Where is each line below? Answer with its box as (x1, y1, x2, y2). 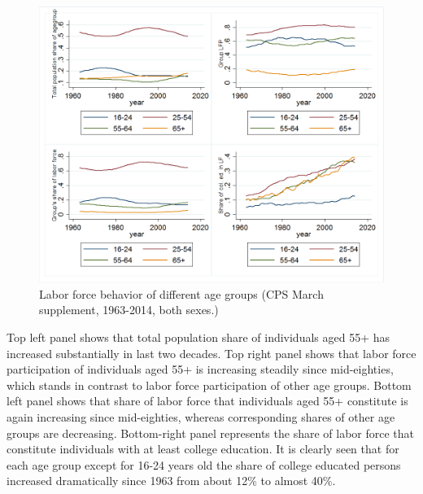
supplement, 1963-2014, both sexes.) (39, 301, 219, 318)
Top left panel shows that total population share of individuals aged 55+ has (7, 328, 390, 345)
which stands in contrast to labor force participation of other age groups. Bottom (7, 376, 412, 393)
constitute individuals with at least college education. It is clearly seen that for (7, 440, 399, 457)
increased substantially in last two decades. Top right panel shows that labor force (7, 344, 416, 361)
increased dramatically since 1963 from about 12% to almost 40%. (7, 472, 336, 489)
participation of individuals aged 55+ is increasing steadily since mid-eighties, (7, 361, 394, 378)
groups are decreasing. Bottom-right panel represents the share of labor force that (7, 424, 415, 441)
